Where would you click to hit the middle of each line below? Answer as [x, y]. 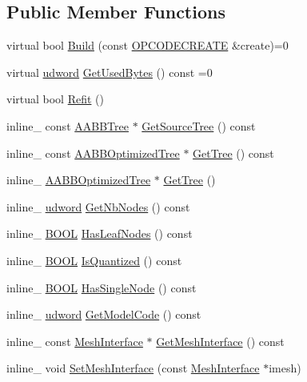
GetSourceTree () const [199, 125]
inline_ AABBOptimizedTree [79, 180]
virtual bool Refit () [55, 99]
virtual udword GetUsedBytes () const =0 [110, 72]
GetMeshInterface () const [220, 341]
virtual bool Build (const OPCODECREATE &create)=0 [148, 45]
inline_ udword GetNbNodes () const [98, 206]
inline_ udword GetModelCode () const [104, 314]
